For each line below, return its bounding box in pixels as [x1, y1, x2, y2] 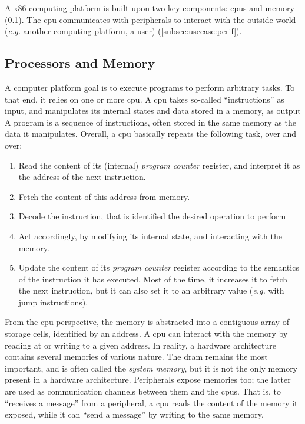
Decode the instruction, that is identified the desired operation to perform [18, 210, 286, 222]
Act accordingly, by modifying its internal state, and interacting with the [18, 229, 282, 242]
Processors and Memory [5, 54, 155, 72]
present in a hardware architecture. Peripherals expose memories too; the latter [5, 373, 291, 386]
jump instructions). [18, 295, 88, 308]
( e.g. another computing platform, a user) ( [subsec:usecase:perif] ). [5, 25, 242, 37]
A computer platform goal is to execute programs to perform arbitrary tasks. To [5, 81, 295, 93]
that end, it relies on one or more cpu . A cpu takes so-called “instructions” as [5, 93, 284, 105]
